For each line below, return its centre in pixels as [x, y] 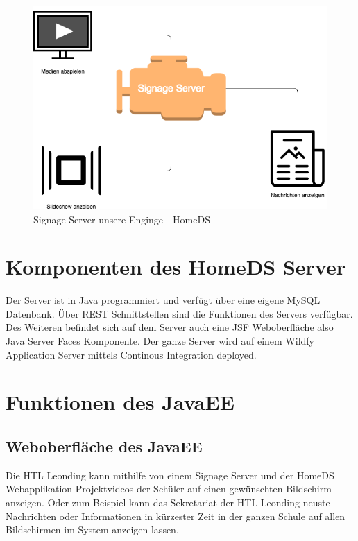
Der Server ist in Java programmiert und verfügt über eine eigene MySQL [163, 300]
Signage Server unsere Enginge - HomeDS [122, 219]
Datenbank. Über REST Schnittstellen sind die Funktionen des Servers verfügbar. [179, 313]
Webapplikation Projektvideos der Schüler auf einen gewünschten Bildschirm [169, 489]
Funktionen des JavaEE [120, 402]
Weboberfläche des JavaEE [104, 446]
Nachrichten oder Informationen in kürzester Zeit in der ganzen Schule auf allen [176, 516]
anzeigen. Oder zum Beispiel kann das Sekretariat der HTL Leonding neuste [168, 502]
